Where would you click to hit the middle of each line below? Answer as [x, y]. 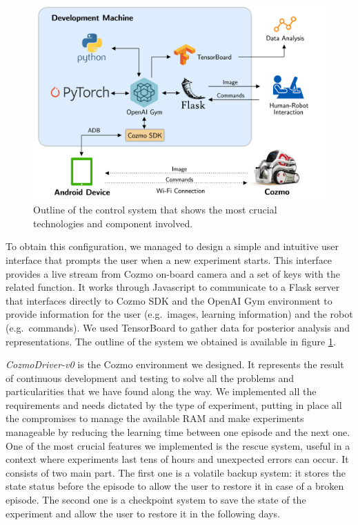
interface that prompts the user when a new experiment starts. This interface [169, 259]
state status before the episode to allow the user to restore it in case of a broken [175, 486]
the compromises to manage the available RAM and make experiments [155, 418]
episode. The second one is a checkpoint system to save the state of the [156, 500]
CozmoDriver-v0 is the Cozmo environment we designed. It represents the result [175, 364]
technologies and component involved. [113, 223]
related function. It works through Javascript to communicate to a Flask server [173, 287]
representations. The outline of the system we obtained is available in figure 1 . [171, 341]
